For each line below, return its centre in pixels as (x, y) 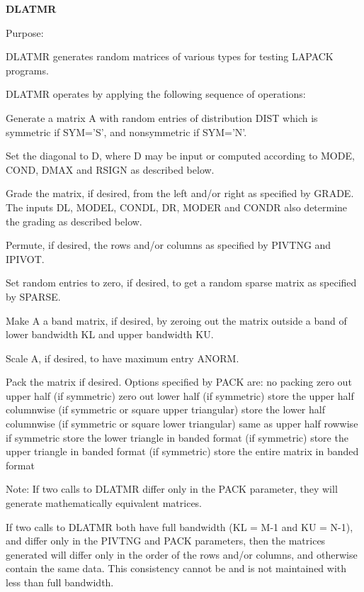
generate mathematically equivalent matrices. (104, 503)
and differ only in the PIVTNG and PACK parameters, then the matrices (166, 541)
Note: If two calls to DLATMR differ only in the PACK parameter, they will (172, 489)
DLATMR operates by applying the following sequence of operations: (156, 94)
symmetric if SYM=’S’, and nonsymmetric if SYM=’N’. (126, 132)
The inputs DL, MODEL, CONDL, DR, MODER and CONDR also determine (177, 207)
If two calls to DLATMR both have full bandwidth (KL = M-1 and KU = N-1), (180, 526)
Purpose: (25, 32)
